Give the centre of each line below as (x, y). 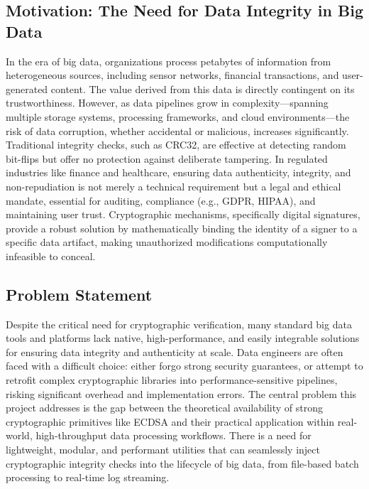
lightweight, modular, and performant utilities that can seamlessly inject (163, 450)
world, (19, 435)
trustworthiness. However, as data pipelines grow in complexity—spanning (167, 103)
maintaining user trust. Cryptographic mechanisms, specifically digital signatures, (183, 214)
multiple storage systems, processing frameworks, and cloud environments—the (178, 116)
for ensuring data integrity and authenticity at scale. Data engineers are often (175, 351)
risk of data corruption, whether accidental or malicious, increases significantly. (177, 130)
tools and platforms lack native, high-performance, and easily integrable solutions (183, 338)
